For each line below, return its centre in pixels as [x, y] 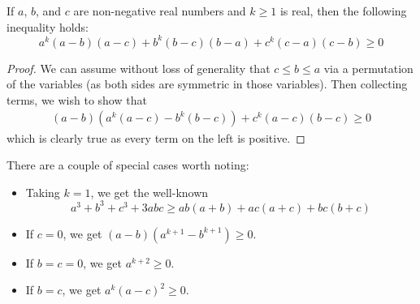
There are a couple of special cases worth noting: [128, 165]
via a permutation [368, 68]
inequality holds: [48, 26]
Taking [43, 192]
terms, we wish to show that [77, 99]
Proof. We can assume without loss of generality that [139, 68]
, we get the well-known [149, 192]
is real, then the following [343, 11]
